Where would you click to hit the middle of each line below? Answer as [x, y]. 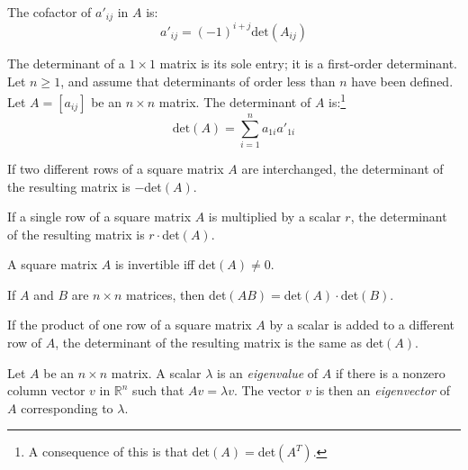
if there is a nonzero [390, 372]
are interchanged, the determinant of [342, 168]
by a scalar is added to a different [362, 325]
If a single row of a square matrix [99, 217]
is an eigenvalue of [268, 372]
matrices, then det [176, 294]
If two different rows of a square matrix [116, 168]
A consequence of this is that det [119, 452]
